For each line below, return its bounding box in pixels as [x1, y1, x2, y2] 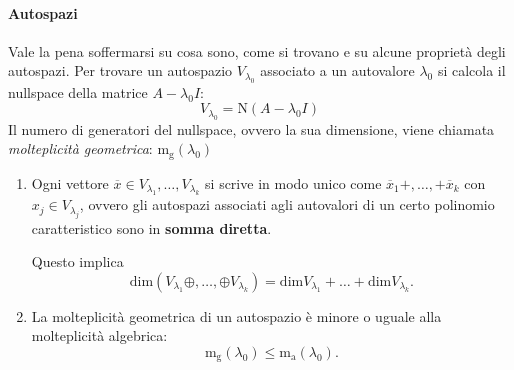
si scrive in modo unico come [205, 172, 382, 193]
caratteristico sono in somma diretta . [31, 217, 272, 238]
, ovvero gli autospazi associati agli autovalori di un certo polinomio [79, 194, 495, 215]
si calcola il [437, 60, 506, 81]
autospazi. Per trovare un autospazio [8, 60, 233, 81]
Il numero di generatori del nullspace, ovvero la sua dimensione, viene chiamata [8, 118, 495, 139]
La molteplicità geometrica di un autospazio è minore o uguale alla [31, 305, 442, 326]
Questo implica [31, 251, 124, 272]
